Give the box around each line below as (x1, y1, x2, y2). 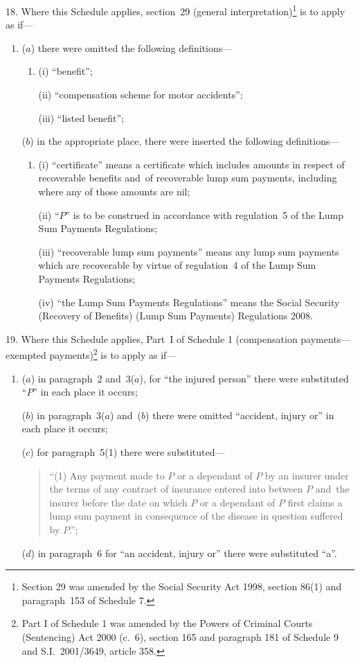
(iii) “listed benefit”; (38, 110, 124, 125)
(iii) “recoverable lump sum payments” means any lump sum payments (38, 244, 339, 258)
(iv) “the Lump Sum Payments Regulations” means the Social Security (38, 294, 340, 309)
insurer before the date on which (49, 495, 188, 509)
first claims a (287, 495, 343, 509)
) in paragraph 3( (30, 407, 105, 422)
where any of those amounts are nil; (38, 184, 190, 198)
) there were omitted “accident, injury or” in (145, 407, 334, 422)
